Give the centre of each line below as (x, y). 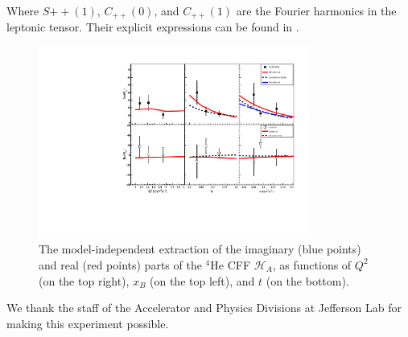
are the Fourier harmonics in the (316, 10)
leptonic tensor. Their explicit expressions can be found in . (153, 27)
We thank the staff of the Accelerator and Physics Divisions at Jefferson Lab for (204, 308)
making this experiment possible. (88, 323)
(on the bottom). (307, 280)
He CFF (231, 264)
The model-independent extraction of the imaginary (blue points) (200, 249)
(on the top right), (84, 280)
